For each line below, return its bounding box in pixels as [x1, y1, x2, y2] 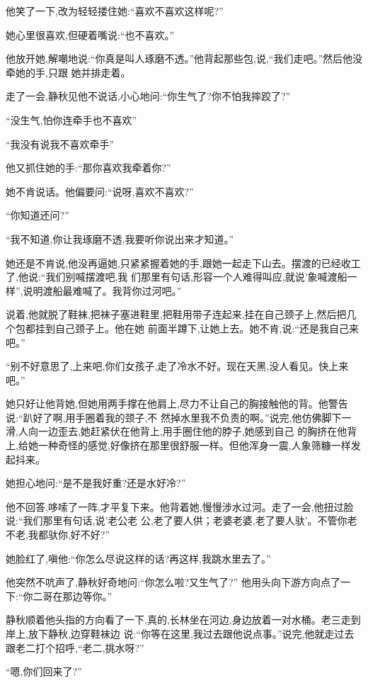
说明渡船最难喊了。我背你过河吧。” [23, 283, 182, 298]
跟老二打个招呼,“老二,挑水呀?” [6, 640, 144, 655]
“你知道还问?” [6, 208, 69, 222]
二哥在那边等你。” [33, 588, 113, 603]
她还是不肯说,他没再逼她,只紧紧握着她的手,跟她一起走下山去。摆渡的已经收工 [6, 255, 361, 270]
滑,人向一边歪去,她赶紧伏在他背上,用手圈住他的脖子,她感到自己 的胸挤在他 [6, 424, 347, 439]
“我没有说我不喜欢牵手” [6, 136, 115, 151]
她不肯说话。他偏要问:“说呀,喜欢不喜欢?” [6, 184, 194, 198]
